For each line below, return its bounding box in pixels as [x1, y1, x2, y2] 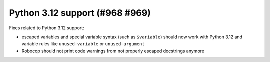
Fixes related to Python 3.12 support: [9, 25, 84, 31]
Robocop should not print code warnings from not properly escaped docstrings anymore [21, 48, 205, 54]
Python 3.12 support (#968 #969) [9, 7, 151, 18]
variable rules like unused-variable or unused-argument [21, 41, 145, 47]
